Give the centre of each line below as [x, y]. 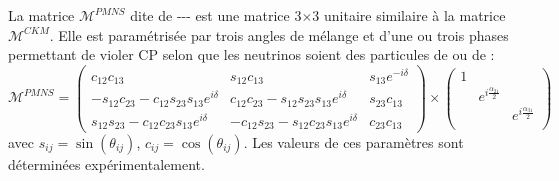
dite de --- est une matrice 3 [216, 15]
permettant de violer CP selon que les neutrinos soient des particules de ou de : [251, 54]
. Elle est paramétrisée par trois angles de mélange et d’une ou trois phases [279, 34]
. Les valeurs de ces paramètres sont [353, 141]
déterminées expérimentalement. [106, 163]
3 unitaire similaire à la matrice [409, 15]
